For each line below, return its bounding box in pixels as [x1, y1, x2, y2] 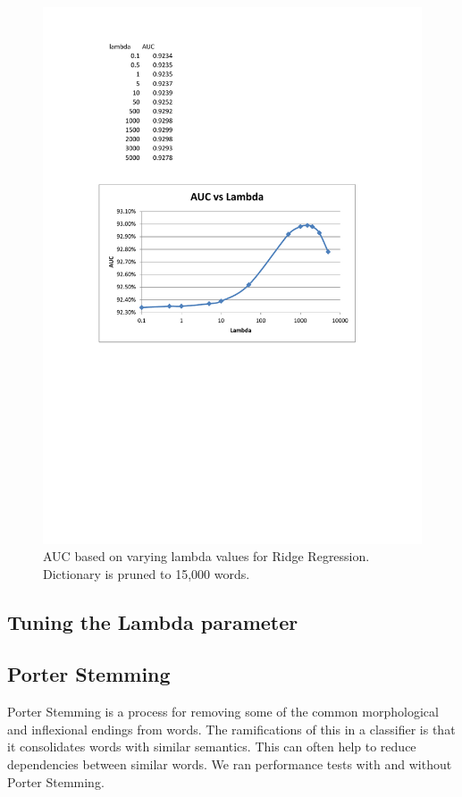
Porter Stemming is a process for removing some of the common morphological [7, 702, 439, 721]
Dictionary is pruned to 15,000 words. [43, 564, 250, 583]
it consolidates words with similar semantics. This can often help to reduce [7, 737, 416, 756]
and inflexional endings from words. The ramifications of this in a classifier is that [7, 719, 456, 738]
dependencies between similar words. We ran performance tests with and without [7, 755, 452, 774]
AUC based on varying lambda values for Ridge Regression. [43, 547, 370, 566]
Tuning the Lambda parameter [7, 608, 298, 635]
